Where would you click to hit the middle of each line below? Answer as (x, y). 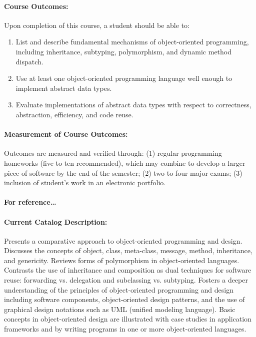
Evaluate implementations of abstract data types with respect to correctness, (133, 105)
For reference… (30, 202)
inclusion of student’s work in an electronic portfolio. (85, 182)
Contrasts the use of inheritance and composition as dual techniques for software (128, 270)
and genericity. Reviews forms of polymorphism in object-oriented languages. (122, 260)
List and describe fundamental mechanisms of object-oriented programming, (132, 42)
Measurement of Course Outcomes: (66, 134)
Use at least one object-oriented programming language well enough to (124, 78)
